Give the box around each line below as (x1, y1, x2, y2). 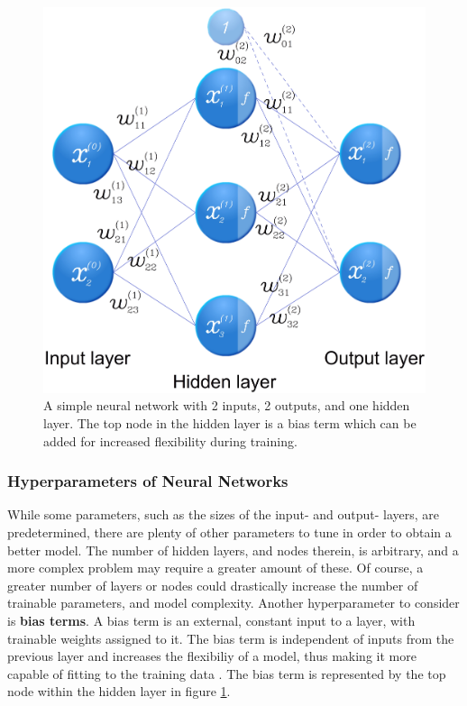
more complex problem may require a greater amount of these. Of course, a (7, 558, 424, 577)
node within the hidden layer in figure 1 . (7, 682, 231, 701)
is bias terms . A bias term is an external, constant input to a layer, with (7, 610, 416, 629)
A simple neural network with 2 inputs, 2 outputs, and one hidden (43, 396, 410, 415)
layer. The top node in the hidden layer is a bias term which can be (43, 413, 417, 432)
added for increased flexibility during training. (43, 431, 298, 450)
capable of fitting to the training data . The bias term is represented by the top (7, 664, 446, 683)
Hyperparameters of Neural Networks (7, 470, 288, 492)
